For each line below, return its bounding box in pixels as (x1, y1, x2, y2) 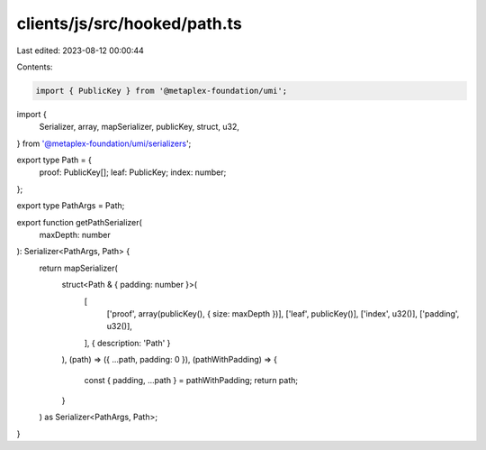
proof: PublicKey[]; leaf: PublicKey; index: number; (39, 167, 227, 178)
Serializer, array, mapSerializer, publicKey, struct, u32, (39, 122, 240, 133)
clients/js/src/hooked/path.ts (16, 14, 242, 33)
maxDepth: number (39, 230, 112, 241)
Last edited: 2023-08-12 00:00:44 (16, 45, 144, 56)
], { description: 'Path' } (84, 337, 171, 348)
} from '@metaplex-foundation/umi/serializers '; (16, 138, 192, 149)
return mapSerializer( (39, 262, 119, 273)
